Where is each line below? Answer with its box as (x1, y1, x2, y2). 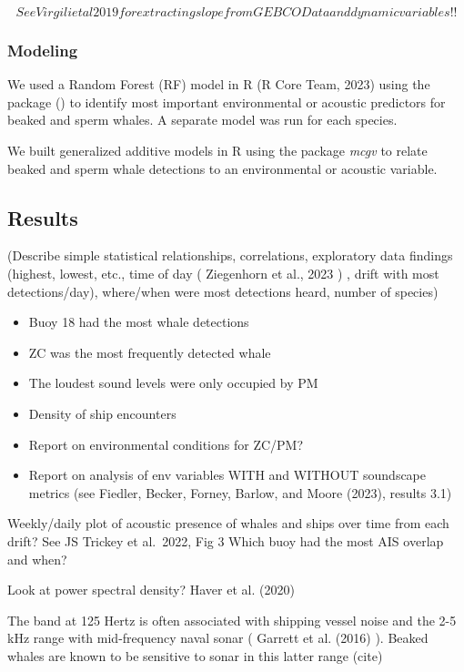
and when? (7, 549, 67, 568)
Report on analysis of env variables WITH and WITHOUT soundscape (28, 465, 427, 484)
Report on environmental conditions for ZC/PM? (28, 434, 304, 453)
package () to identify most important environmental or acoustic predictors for (7, 92, 446, 111)
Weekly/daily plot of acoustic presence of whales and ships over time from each (7, 514, 449, 533)
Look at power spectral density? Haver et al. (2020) (7, 580, 295, 599)
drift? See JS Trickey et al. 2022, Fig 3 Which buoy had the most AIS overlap (7, 531, 444, 550)
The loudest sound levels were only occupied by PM (28, 373, 318, 392)
